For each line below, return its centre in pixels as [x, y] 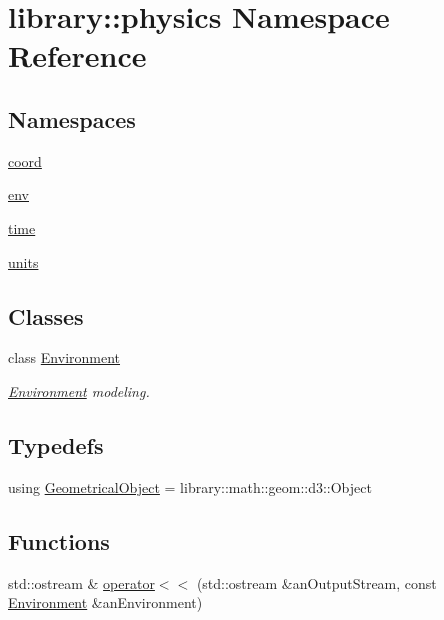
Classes [46, 315]
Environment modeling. [79, 390]
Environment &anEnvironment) [105, 602]
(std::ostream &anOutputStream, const [316, 582]
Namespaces [72, 118]
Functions [59, 540]
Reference [77, 55]
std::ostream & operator [81, 582]
